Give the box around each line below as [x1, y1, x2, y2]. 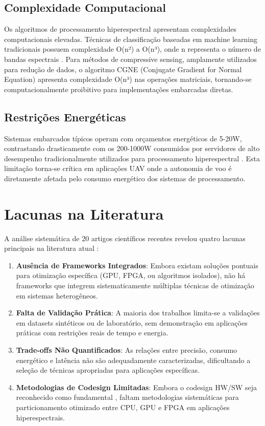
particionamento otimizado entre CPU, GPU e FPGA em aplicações [16, 401, 230, 412]
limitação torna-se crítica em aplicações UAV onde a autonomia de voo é [4, 163, 232, 174]
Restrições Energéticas [4, 109, 126, 124]
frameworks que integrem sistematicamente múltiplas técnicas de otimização [16, 280, 254, 291]
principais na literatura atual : [4, 243, 99, 253]
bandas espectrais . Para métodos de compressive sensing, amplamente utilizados [4, 53, 257, 64]
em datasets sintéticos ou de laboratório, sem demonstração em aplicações [16, 317, 248, 328]
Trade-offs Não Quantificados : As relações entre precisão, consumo [16, 345, 237, 355]
